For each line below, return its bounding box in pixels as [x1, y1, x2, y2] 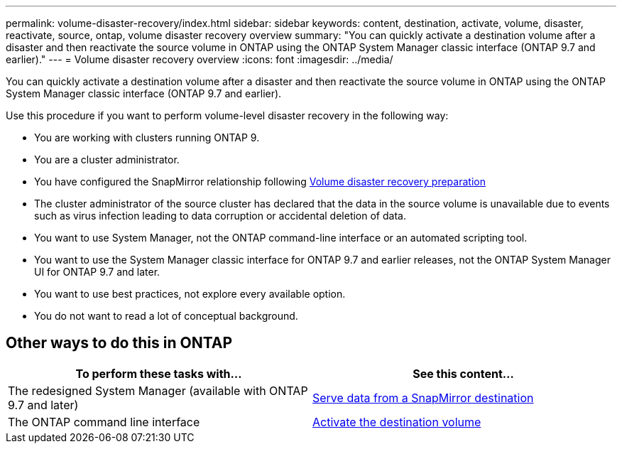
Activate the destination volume [312, 414, 481, 429]
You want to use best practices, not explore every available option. [34, 288, 346, 300]
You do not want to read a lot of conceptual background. [34, 310, 298, 322]
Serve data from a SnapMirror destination [312, 390, 534, 405]
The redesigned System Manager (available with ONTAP [8, 383, 308, 398]
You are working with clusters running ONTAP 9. [34, 131, 260, 144]
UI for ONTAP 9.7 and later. [34, 266, 160, 278]
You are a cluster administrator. [34, 153, 180, 166]
